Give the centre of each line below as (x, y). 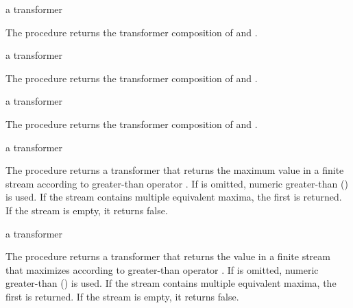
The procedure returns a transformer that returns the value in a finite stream (168, 256)
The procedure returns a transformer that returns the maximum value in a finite (175, 170)
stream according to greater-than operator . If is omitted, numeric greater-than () (177, 183)
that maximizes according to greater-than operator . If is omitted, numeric (162, 269)
